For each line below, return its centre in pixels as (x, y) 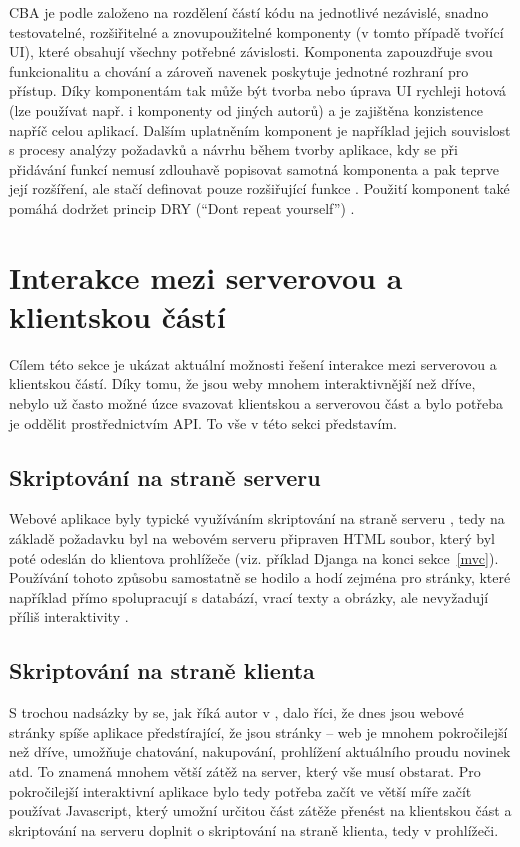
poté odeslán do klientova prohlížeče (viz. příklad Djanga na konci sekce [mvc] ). (254, 557)
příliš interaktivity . (69, 616)
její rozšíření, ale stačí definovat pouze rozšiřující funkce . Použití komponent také (259, 188)
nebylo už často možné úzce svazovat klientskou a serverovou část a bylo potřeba (256, 403)
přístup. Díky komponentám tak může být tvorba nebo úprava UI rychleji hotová (258, 90)
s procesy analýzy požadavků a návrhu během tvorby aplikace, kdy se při (233, 149)
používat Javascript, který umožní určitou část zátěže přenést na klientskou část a (260, 810)
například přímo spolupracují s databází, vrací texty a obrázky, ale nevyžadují (249, 596)
